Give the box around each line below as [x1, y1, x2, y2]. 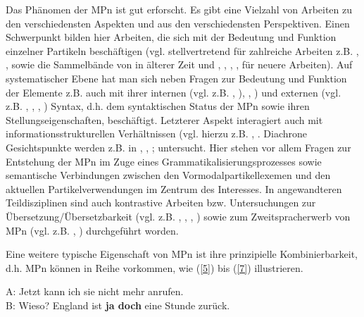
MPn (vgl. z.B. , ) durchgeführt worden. [6, 223, 179, 237]
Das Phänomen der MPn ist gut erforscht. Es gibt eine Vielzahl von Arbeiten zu [6, 2, 353, 16]
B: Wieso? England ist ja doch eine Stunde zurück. [6, 297, 230, 312]
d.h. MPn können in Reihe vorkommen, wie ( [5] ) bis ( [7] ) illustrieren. [6, 260, 303, 275]
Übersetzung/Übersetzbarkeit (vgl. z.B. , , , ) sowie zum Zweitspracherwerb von [6, 209, 351, 223]
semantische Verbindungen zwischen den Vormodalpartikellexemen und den [6, 168, 331, 182]
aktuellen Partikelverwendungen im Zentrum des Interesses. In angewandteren [6, 181, 342, 196]
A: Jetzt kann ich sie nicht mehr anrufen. [6, 284, 184, 299]
